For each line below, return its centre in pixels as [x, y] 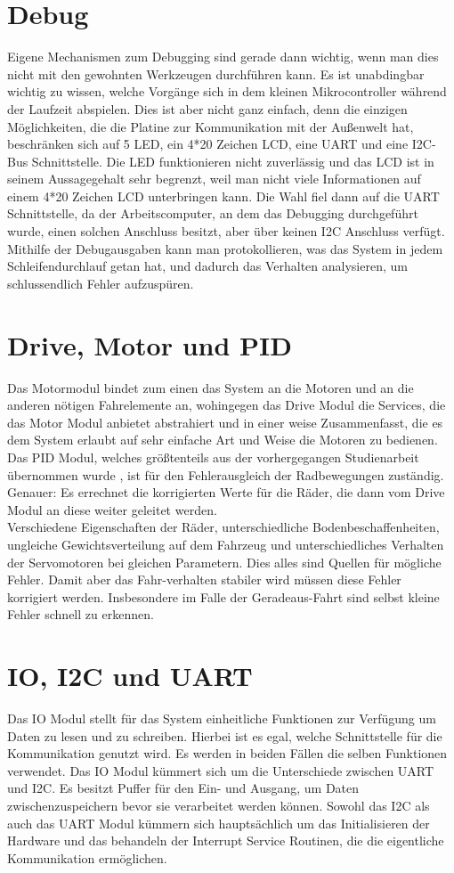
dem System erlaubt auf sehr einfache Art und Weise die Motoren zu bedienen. [223, 440]
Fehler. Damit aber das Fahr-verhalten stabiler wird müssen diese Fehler [204, 579]
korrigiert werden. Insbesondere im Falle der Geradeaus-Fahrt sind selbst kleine [223, 596]
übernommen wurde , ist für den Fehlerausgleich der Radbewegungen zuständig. [226, 474]
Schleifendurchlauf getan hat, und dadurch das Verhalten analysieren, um [207, 266]
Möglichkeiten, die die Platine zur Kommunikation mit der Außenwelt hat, [211, 126]
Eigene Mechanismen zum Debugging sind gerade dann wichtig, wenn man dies [223, 57]
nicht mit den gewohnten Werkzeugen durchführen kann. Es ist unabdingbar [216, 73]
